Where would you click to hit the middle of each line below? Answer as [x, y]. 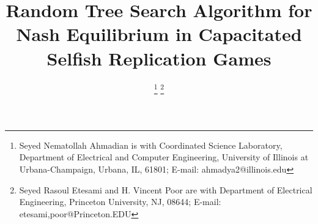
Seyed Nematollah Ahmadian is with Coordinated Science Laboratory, [151, 145]
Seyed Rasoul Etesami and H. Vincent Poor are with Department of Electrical [166, 189]
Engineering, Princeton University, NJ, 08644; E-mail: [120, 202]
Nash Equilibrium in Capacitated [159, 34]
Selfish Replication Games [159, 58]
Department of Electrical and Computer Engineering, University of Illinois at [164, 157]
